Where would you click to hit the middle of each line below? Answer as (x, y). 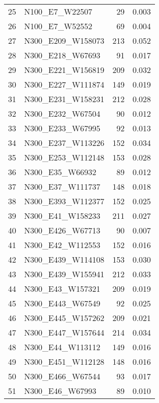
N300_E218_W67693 (62, 55)
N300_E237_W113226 (64, 143)
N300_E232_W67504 (62, 113)
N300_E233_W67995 (62, 128)
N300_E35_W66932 (60, 172)
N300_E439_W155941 (64, 274)
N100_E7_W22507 (58, 11)
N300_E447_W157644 (64, 332)
